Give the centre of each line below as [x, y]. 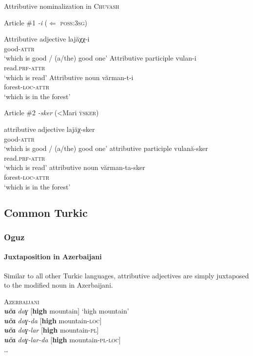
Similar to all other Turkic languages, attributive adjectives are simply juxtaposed [126, 275]
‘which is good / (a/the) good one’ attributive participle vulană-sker [106, 148]
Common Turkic [46, 213]
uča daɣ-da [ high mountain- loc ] [53, 320]
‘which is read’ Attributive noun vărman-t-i [69, 77]
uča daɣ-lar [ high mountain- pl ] [51, 330]
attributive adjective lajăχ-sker [49, 129]
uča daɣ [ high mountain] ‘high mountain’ [67, 311]
